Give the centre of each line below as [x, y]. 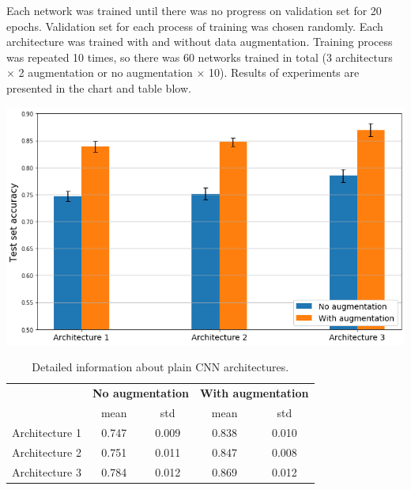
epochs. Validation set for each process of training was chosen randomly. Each [195, 26]
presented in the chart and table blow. [99, 87]
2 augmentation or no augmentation [106, 72]
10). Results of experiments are [284, 72]
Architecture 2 [47, 452]
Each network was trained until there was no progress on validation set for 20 [194, 10]
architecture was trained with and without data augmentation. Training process [200, 42]
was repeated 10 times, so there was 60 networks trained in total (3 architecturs [200, 57]
